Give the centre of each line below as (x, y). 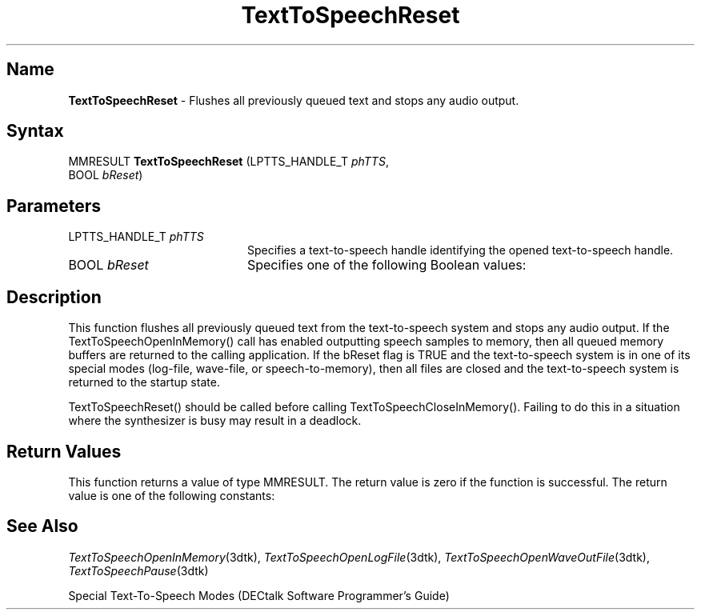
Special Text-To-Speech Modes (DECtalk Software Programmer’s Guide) (259, 595)
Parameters (54, 206)
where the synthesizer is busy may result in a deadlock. (215, 421)
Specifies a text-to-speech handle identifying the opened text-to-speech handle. (461, 250)
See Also (42, 526)
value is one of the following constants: (172, 495)
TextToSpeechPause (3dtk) (138, 570)
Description (54, 297)
